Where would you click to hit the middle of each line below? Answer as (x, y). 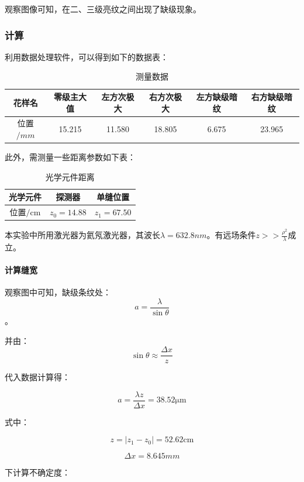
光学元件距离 (70, 176)
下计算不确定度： (37, 472)
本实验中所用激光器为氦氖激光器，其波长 (82, 235)
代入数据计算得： (37, 377)
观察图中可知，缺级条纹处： (58, 292)
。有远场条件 (231, 235)
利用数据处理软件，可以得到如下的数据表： (87, 56)
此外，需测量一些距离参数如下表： (70, 157)
